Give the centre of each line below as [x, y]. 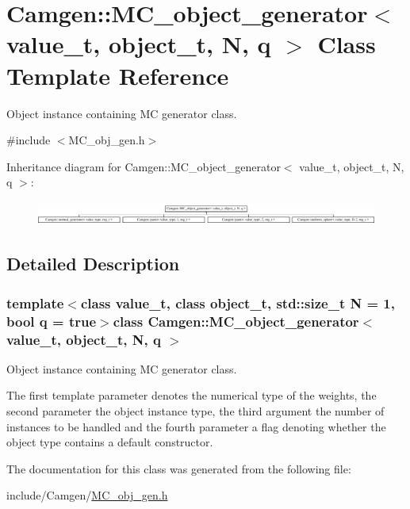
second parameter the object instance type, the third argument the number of [195, 411]
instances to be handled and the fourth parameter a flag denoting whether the [196, 426]
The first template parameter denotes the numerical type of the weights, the [192, 395]
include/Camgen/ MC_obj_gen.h [87, 495]
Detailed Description [93, 264]
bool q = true [52, 321]
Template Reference [118, 75]
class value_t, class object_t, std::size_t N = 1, [238, 302]
